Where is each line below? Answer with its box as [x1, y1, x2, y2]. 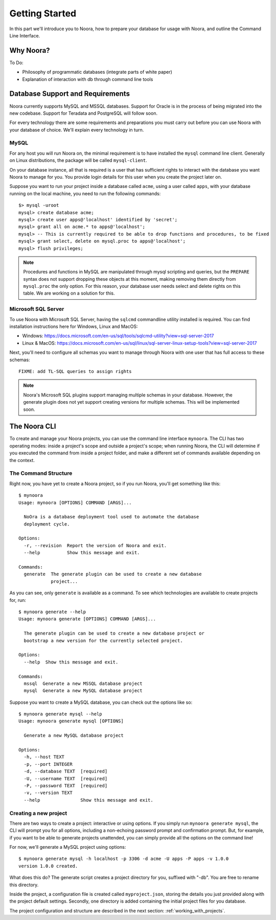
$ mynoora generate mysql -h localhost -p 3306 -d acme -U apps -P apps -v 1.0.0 [18, 856, 229, 862]
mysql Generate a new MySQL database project [24, 688, 143, 694]
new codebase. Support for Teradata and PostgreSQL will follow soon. [9, 110, 158, 116]
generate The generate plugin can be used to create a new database [24, 571, 202, 577]
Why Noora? [9, 46, 51, 55]
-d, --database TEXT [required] [24, 768, 108, 775]
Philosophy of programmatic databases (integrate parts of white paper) [22, 69, 172, 75]
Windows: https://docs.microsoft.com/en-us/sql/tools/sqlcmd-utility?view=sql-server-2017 [22, 333, 214, 339]
